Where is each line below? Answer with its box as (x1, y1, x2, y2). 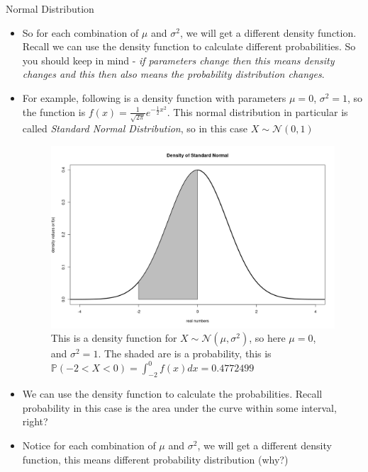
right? (22, 414, 48, 429)
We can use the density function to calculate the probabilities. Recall (22, 386, 323, 401)
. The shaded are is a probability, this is (98, 346, 272, 361)
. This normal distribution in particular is (167, 104, 348, 119)
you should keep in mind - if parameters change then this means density (22, 52, 335, 67)
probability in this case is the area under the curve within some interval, (22, 400, 337, 415)
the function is (22, 104, 86, 119)
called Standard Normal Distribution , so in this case (22, 121, 248, 136)
